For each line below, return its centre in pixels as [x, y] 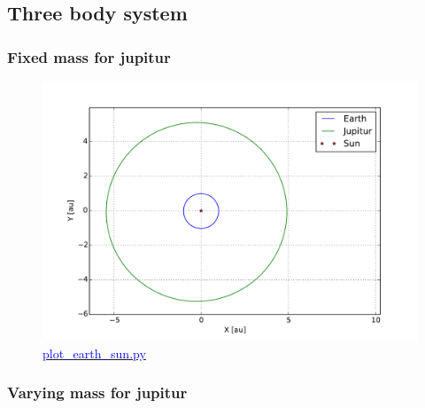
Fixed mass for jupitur [89, 56]
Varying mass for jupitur [97, 392]
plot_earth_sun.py [94, 353]
